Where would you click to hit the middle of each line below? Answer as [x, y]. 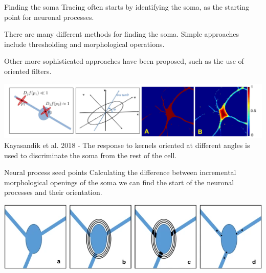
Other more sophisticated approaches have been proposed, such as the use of [124, 61]
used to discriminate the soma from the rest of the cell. [91, 155]
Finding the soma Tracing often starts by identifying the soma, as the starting [127, 7]
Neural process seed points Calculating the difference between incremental [120, 172]
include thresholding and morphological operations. [84, 44]
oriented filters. [28, 71]
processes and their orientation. [53, 192]
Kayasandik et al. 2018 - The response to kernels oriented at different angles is [127, 145]
